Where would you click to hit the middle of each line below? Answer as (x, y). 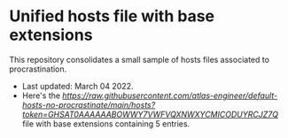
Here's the (41, 96)
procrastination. (38, 69)
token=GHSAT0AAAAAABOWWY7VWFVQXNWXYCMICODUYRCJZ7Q (150, 114)
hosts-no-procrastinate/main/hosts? (89, 104)
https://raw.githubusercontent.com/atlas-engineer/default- (170, 96)
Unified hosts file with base (112, 16)
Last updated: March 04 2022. (78, 86)
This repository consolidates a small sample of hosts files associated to (140, 59)
